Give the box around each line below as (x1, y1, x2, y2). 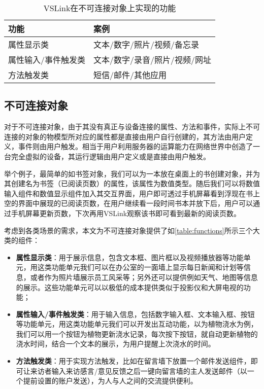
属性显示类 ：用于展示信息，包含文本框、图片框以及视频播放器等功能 (16, 252, 244, 262)
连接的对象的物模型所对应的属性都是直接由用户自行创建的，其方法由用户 (4, 131, 246, 142)
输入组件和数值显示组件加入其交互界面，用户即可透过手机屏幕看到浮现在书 (4, 188, 253, 198)
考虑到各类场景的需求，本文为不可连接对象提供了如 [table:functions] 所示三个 (4, 225, 253, 235)
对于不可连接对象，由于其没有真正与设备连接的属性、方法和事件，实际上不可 (4, 121, 260, 132)
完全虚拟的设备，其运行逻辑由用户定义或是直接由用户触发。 (11, 151, 210, 161)
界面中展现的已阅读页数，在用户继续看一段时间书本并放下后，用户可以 (18, 198, 253, 208)
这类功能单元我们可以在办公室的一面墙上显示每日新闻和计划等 (37, 262, 244, 272)
